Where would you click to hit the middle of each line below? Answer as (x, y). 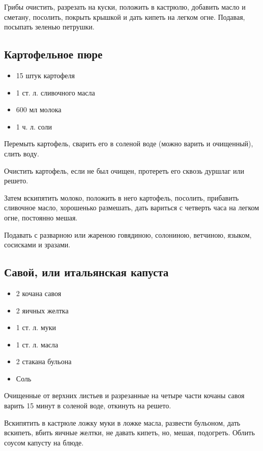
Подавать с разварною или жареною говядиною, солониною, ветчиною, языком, (128, 234)
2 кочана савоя (39, 293)
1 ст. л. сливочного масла (55, 92)
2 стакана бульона (44, 361)
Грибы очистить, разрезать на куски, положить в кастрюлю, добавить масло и (125, 7)
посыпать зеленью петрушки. (49, 27)
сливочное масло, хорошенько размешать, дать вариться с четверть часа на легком (132, 207)
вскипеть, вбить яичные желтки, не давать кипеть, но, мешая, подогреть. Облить (129, 432)
